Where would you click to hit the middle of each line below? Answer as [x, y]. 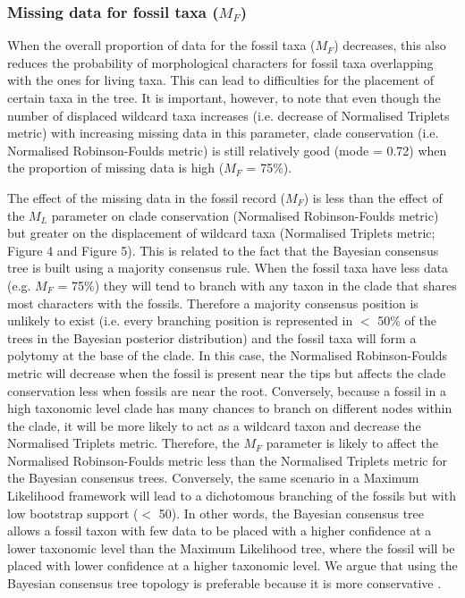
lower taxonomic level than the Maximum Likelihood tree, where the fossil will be [231, 547]
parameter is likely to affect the [352, 443]
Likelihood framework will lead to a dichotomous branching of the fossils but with [232, 496]
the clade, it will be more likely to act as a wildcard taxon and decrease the [214, 425]
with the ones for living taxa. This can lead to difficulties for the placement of [221, 80]
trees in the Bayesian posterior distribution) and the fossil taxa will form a [212, 337]
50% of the [407, 320]
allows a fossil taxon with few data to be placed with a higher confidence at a [220, 531]
